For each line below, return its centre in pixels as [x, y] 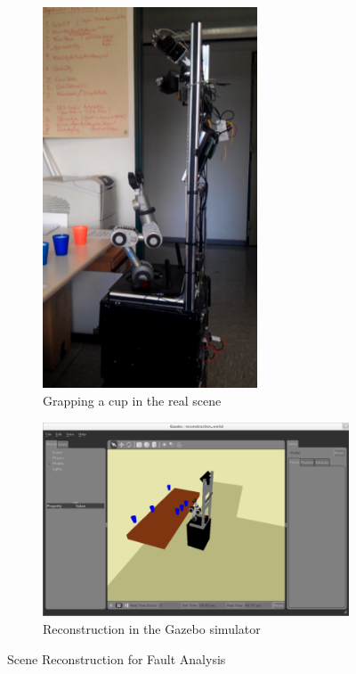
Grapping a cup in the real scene [132, 401]
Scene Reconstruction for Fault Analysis [117, 658]
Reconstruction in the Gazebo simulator [152, 629]
